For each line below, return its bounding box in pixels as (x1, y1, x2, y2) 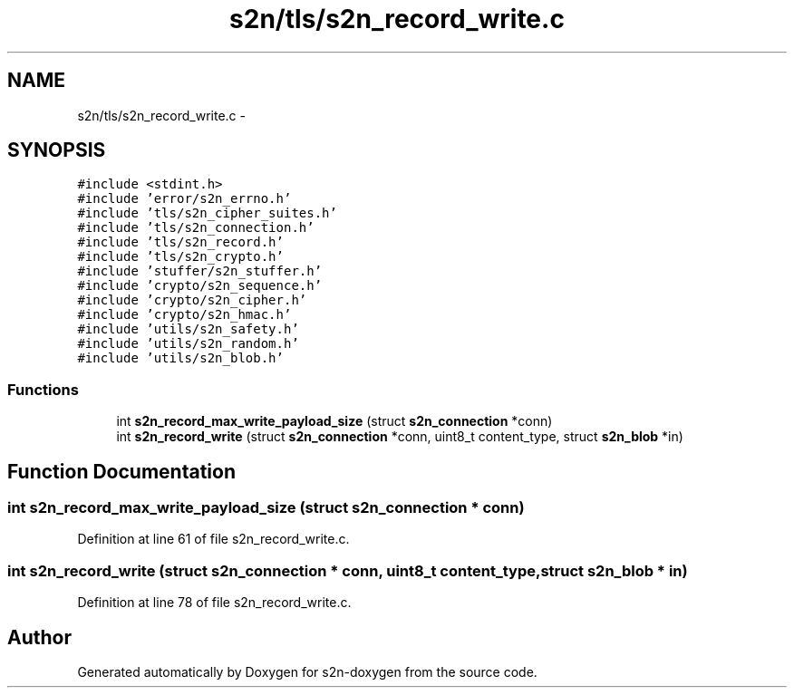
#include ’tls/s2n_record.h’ (77, 235, 284, 250)
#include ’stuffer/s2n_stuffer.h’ (77, 264, 323, 279)
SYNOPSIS (7, 139, 106, 162)
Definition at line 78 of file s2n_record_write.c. (77, 594, 352, 611)
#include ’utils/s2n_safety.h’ (77, 322, 299, 337)
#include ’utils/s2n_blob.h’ (77, 351, 284, 366)
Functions (7, 380, 79, 399)
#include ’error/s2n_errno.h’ (77, 191, 292, 207)
